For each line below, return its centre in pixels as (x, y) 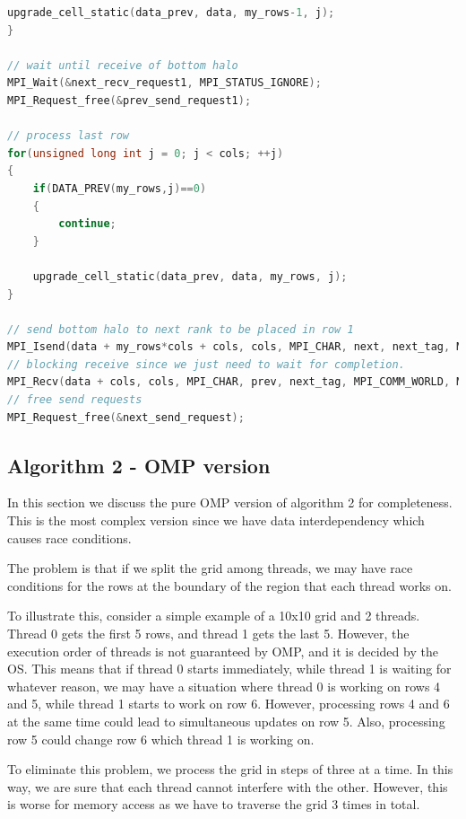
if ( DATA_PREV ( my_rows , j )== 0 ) (120, 188)
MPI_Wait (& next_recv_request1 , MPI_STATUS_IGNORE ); (164, 83)
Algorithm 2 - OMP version (139, 465)
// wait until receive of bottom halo (123, 65)
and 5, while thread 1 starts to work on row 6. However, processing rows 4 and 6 (229, 704)
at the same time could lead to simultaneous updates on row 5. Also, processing (226, 721)
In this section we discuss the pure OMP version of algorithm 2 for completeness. (230, 502)
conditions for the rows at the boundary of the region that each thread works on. (229, 585)
